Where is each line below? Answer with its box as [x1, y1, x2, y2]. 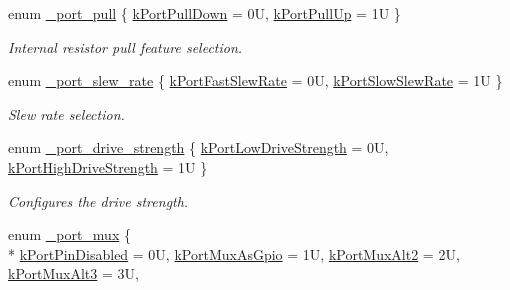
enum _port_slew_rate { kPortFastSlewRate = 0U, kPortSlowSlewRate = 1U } [8, 70, 503, 91]
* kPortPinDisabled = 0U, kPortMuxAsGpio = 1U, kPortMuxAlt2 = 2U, [8, 243, 460, 264]
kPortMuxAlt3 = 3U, [8, 263, 139, 284]
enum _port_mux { [8, 224, 131, 245]
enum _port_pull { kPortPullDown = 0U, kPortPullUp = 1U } [8, 3, 401, 23]
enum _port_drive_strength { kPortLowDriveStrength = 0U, [8, 137, 389, 158]
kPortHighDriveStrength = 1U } [8, 156, 208, 177]
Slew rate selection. [8, 103, 125, 124]
